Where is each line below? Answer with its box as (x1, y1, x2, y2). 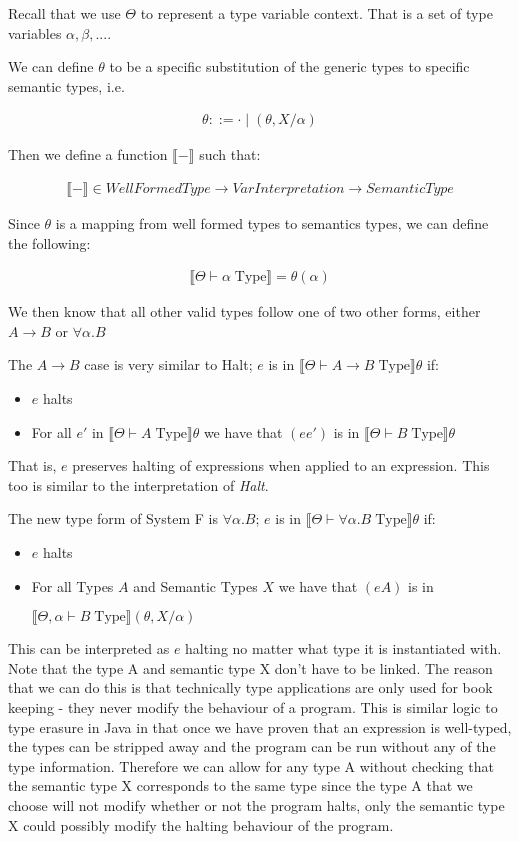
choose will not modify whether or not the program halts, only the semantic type (8, 794, 505, 815)
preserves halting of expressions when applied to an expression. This (72, 455, 490, 476)
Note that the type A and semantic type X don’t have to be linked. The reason (8, 657, 493, 678)
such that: (199, 144, 261, 165)
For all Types (31, 575, 114, 596)
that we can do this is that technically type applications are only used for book (8, 677, 493, 698)
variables (8, 22, 62, 43)
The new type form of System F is (8, 508, 218, 529)
